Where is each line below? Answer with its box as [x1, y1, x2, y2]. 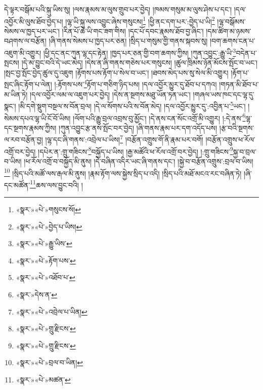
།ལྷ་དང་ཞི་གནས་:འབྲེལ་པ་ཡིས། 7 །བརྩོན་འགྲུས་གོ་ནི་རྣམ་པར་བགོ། [45, 133, 203, 145]
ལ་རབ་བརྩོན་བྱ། [4, 134, 43, 145]
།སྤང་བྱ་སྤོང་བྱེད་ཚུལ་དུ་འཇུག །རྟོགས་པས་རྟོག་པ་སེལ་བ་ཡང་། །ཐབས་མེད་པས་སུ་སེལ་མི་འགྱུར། [4, 67, 229, 77]
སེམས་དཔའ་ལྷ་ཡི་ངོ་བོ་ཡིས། [4, 112, 71, 123]
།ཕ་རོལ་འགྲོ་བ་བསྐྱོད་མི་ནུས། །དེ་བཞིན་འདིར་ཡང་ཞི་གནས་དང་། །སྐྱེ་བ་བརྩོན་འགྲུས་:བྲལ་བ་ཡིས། [24, 155, 253, 166]
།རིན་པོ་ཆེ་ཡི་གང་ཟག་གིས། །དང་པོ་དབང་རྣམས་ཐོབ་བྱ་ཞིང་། [62, 25, 204, 36]
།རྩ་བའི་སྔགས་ [219, 122, 254, 133]
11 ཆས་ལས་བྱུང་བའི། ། [30, 178, 83, 190]
